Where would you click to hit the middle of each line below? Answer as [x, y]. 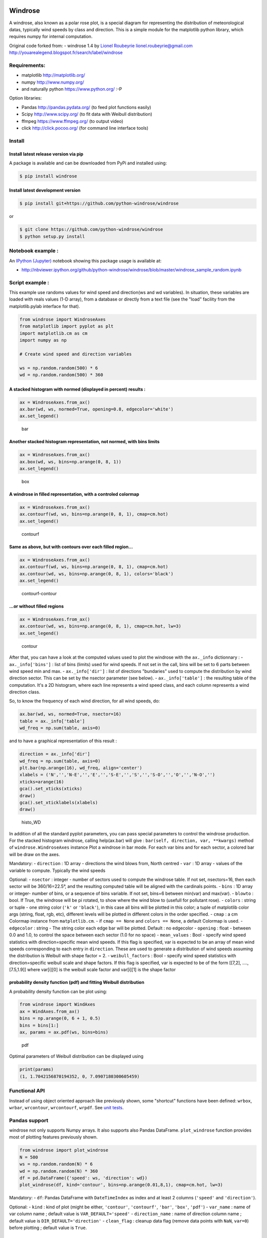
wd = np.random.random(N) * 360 [59, 1171]
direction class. [25, 692]
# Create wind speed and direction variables [76, 354]
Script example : [29, 282]
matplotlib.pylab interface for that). [44, 306]
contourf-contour [39, 593]
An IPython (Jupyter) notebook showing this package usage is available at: [85, 260]
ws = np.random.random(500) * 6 [59, 368]
